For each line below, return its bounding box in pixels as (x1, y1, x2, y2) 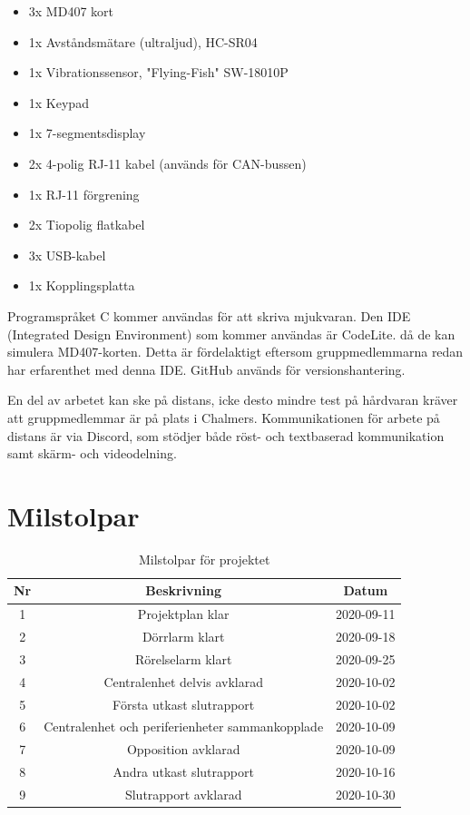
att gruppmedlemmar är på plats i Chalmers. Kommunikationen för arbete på (7, 407, 440, 427)
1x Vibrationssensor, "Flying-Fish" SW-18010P (28, 63, 289, 82)
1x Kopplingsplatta (28, 276, 135, 295)
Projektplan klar (137, 604, 230, 624)
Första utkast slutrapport (113, 694, 255, 713)
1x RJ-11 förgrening (28, 184, 140, 203)
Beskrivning (145, 581, 222, 600)
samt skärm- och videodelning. (7, 444, 177, 463)
